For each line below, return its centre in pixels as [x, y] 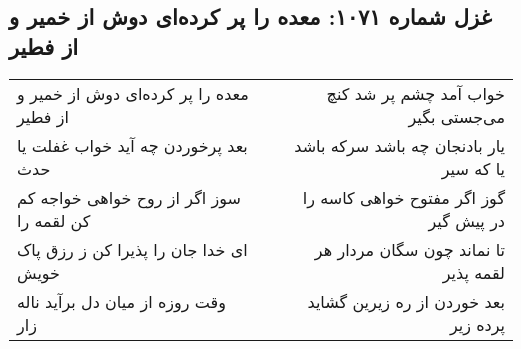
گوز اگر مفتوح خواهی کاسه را [403, 197]
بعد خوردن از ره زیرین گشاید [406, 301]
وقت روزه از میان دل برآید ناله [121, 301]
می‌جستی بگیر [456, 116]
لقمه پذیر [473, 272]
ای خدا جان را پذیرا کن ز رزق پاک [132, 249]
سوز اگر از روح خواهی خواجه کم [129, 197]
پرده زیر [477, 324]
